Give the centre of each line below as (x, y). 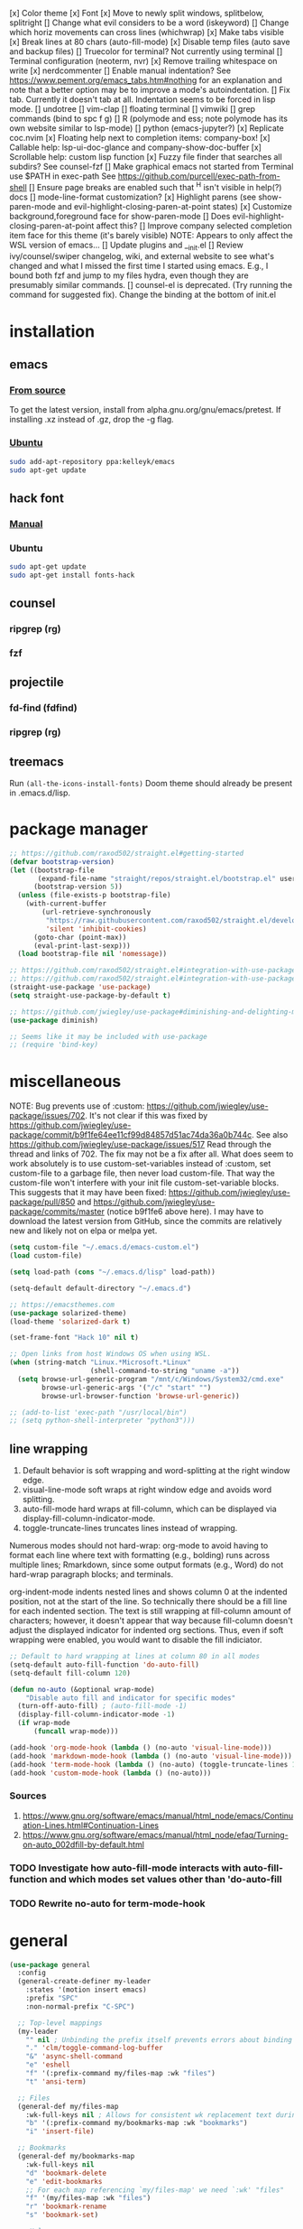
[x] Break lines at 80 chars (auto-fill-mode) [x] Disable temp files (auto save (150, 42)
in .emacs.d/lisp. (40, 793)
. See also (270, 1135)
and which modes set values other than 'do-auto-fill (165, 1879)
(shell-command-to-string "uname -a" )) (165, 1371)
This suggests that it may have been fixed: (88, 1193)
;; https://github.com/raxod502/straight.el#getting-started (127, 853)
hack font (37, 498)
